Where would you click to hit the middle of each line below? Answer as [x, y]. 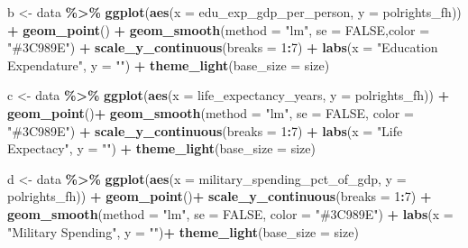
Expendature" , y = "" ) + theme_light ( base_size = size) [169, 64]
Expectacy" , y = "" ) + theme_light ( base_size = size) [161, 148]
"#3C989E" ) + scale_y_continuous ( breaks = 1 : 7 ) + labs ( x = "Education [223, 47]
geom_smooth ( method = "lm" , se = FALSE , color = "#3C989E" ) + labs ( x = [230, 213]
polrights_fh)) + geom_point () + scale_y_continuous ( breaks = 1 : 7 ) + [220, 196]
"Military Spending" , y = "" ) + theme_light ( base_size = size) [183, 231]
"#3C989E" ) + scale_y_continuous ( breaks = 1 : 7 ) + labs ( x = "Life [205, 130]
